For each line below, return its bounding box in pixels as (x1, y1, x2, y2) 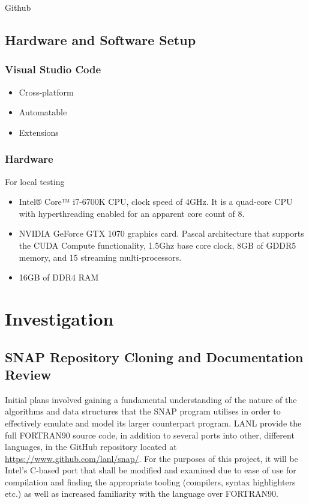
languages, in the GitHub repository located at (5, 440, 177, 453)
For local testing (5, 175, 65, 187)
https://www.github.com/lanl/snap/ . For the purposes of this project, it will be (5, 452, 298, 464)
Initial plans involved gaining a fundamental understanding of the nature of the (5, 393, 297, 405)
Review (5, 365, 52, 383)
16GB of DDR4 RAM (19, 271, 99, 284)
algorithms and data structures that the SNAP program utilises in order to (5, 405, 281, 417)
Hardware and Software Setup (5, 30, 196, 49)
